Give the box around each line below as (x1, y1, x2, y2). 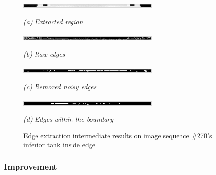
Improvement (4, 160, 57, 172)
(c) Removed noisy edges (23, 81, 97, 91)
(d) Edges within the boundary (23, 114, 113, 124)
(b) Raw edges (23, 48, 65, 59)
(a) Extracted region (23, 16, 83, 26)
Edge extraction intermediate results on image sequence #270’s (23, 130, 212, 140)
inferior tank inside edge (23, 140, 95, 150)
